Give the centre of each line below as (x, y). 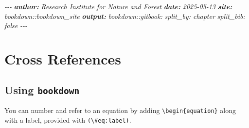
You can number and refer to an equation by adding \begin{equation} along (120, 110)
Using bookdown (42, 89)
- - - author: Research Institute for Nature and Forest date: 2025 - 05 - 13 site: (118, 6)
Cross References (63, 58)
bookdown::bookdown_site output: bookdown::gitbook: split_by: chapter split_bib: (125, 16)
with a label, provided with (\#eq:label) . (68, 120)
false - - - (16, 25)
